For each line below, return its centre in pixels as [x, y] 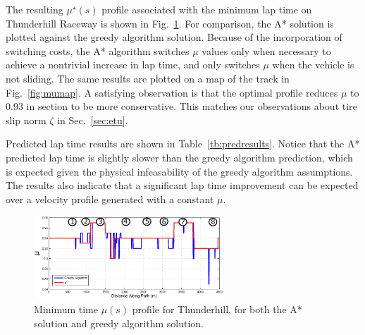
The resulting [35, 9]
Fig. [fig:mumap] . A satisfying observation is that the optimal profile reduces [172, 92]
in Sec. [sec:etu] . [93, 120]
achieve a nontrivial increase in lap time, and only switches [133, 65]
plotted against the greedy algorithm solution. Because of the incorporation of [174, 37]
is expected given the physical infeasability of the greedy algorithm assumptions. [179, 171]
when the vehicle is [313, 65]
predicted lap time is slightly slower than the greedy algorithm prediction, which [179, 157]
